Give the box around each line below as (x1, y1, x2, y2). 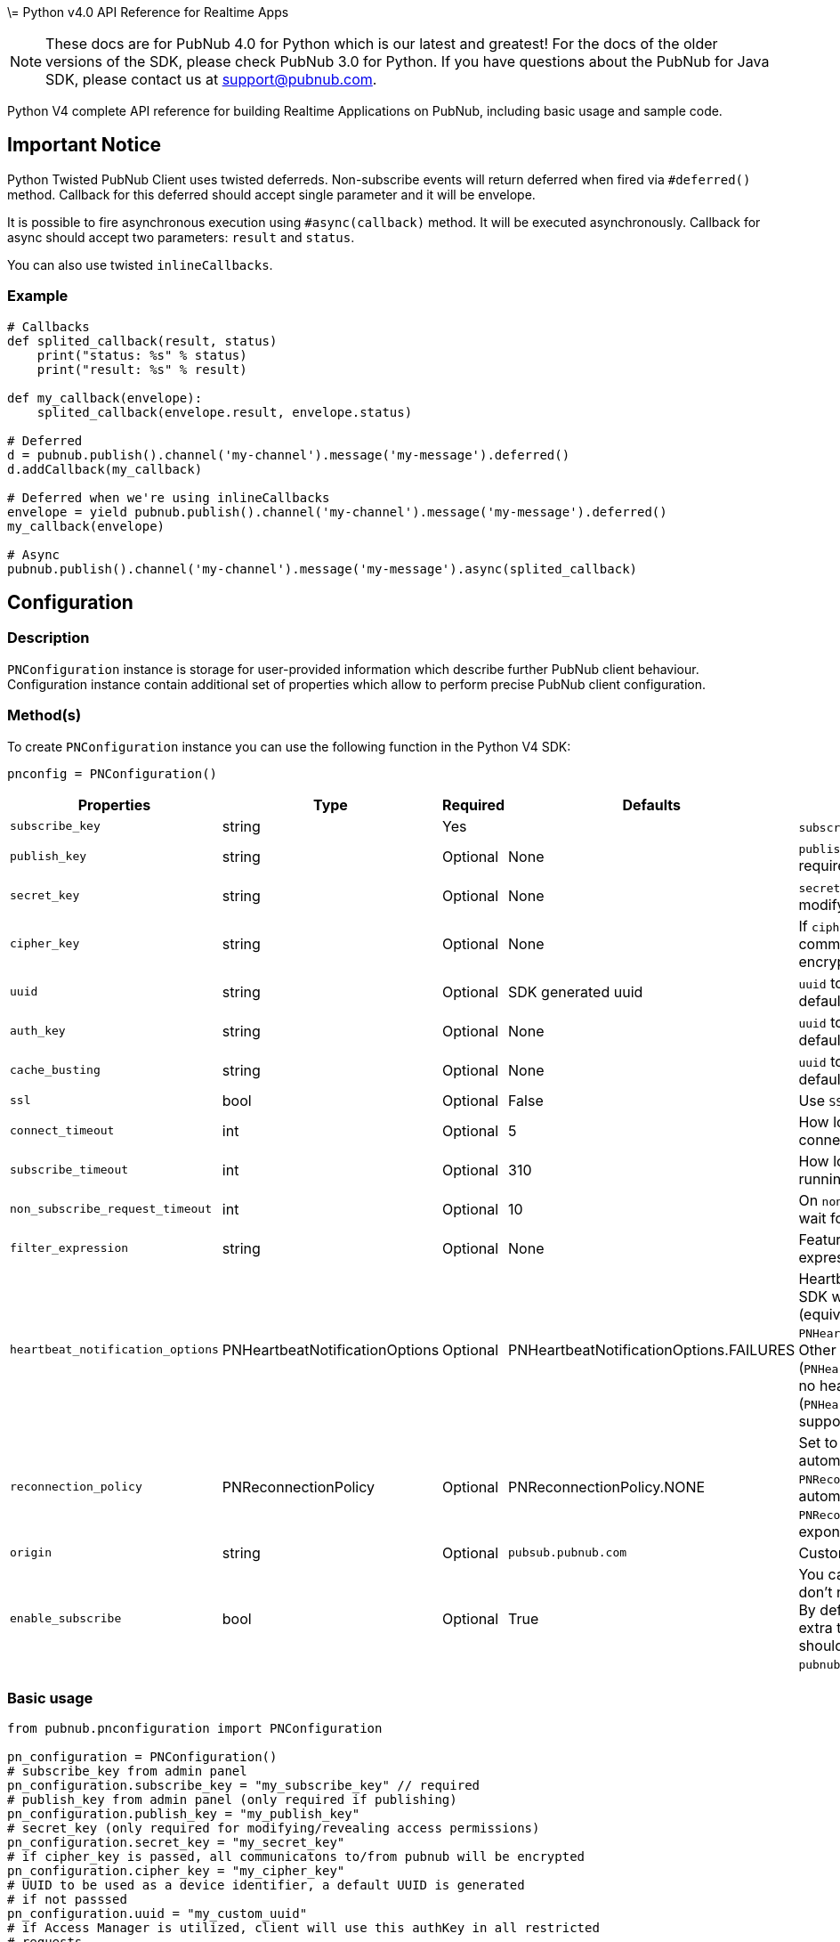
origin (10, 1546, 52, 1560)
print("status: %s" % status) (36, 347, 247, 362)
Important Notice (7, 134, 161, 157)
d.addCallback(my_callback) (7, 461, 203, 476)
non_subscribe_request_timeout (10, 1202, 212, 1216)
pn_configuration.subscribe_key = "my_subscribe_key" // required (7, 1778, 481, 1793)
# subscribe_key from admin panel (7, 1764, 247, 1779)
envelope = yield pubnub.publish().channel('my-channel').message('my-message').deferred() (7, 504, 667, 519)
